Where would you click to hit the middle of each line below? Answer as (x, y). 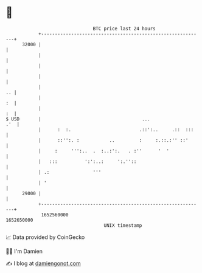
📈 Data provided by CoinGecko (45, 237)
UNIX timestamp (123, 225)
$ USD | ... (78, 119)
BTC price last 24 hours (124, 29)
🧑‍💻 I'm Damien (24, 251)
